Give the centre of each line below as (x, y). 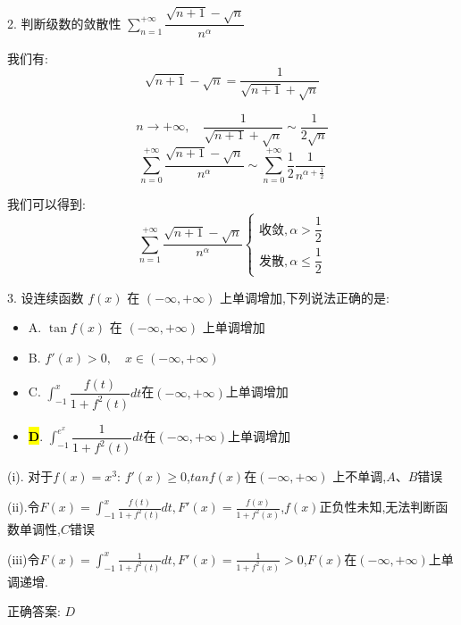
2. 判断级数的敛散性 (64, 23)
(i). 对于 (30, 476)
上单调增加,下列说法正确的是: (305, 297)
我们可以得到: (46, 204)
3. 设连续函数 (46, 297)
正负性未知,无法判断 (377, 507)
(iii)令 (24, 558)
